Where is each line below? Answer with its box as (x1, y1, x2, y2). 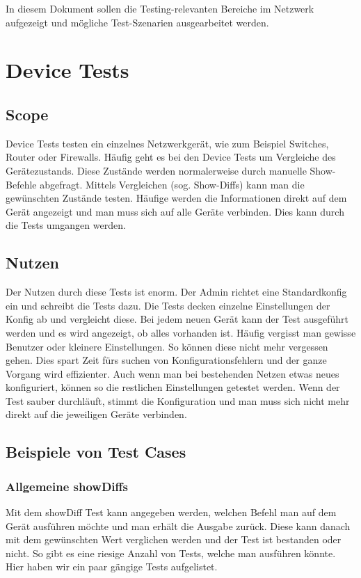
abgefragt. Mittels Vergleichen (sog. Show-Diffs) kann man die (40, 177, 305, 191)
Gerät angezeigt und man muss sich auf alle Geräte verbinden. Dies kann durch (6, 204, 344, 218)
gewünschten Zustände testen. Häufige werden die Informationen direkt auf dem (6, 191, 347, 205)
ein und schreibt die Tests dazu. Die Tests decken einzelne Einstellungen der (6, 298, 330, 312)
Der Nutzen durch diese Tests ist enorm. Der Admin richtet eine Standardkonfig (6, 284, 347, 299)
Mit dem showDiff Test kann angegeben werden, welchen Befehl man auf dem (6, 505, 337, 520)
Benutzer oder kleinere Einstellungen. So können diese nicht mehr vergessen (6, 339, 328, 353)
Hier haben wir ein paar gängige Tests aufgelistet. (6, 559, 218, 574)
